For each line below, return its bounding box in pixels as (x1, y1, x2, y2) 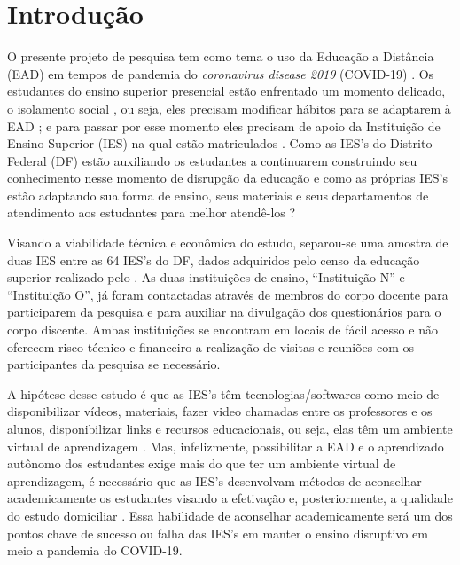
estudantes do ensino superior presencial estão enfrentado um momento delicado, (7, 82, 446, 100)
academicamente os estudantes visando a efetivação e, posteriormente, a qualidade (7, 489, 453, 507)
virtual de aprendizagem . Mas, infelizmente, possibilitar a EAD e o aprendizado (7, 436, 444, 455)
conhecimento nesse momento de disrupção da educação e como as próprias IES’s (7, 169, 448, 187)
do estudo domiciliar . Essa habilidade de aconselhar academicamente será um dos (7, 506, 453, 524)
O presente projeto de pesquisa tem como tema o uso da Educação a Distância (7, 47, 434, 66)
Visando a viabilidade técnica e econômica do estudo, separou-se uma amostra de (7, 233, 448, 252)
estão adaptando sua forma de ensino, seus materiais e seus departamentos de (7, 185, 429, 204)
